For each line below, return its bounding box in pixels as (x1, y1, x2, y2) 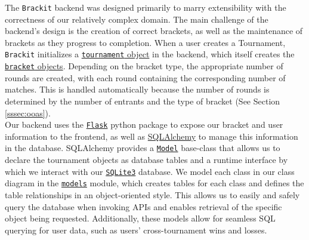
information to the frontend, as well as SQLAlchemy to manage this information (5, 130, 298, 142)
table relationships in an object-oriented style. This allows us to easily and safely (5, 188, 300, 201)
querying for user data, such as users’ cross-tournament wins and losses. (5, 223, 267, 236)
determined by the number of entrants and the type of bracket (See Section (5, 94, 280, 107)
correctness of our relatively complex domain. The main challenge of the (5, 13, 268, 25)
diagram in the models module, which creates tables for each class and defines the (5, 177, 304, 189)
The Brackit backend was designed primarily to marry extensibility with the (5, 1, 286, 13)
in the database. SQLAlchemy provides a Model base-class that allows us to (5, 141, 280, 154)
